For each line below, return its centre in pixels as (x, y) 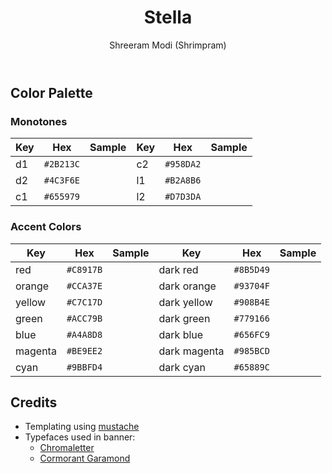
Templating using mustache (82, 427)
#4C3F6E (62, 180)
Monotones (39, 121)
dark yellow (185, 302)
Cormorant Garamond (85, 458)
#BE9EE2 (84, 350)
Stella (168, 17)
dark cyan (182, 367)
